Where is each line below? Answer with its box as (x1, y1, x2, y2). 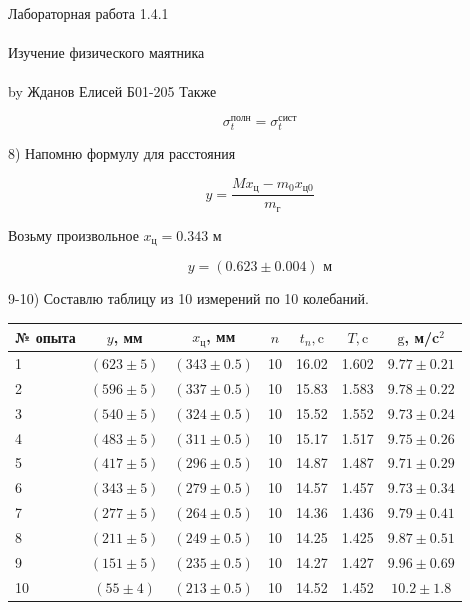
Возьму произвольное (8, 224, 139, 245)
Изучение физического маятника (8, 42, 205, 63)
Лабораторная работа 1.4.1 (8, 3, 169, 23)
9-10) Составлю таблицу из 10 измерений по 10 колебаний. (8, 288, 369, 309)
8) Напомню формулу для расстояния (8, 143, 236, 164)
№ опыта (15, 326, 76, 347)
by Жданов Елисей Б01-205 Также (8, 81, 217, 102)
